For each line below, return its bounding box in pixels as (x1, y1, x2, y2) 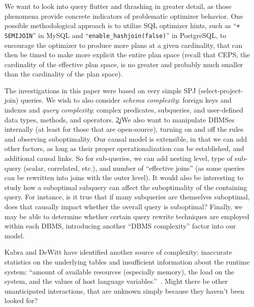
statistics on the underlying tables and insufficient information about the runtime (4, 256, 250, 267)
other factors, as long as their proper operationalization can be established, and (4, 143, 244, 153)
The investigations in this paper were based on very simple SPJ (4, 85, 196, 95)
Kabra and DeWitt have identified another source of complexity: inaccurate (4, 247, 232, 257)
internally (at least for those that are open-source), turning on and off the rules (4, 124, 244, 134)
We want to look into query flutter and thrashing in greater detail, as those (4, 1, 232, 11)
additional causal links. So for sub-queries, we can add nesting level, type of (4, 153, 233, 163)
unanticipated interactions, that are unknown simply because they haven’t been (4, 285, 245, 296)
